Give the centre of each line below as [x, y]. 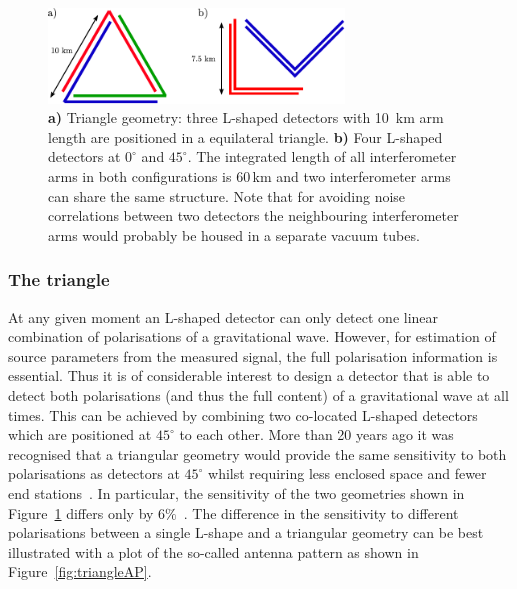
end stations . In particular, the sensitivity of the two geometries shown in [236, 493]
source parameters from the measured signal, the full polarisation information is [253, 355]
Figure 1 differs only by [81, 512]
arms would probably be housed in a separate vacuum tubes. [234, 234]
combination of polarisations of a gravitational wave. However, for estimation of [252, 336]
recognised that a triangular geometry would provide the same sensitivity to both [257, 453]
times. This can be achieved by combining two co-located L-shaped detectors [243, 414]
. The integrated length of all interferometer [322, 156]
